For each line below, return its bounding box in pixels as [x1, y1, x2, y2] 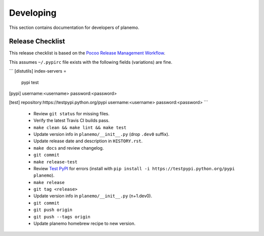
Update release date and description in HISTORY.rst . [33, 138, 143, 144]
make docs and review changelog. [33, 145, 104, 151]
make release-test [33, 159, 78, 164]
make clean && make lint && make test [33, 125, 127, 130]
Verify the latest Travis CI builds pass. [33, 118, 110, 124]
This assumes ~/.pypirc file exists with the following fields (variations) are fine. [9, 59, 173, 65]
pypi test [21, 79, 39, 85]
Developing [9, 7, 57, 18]
